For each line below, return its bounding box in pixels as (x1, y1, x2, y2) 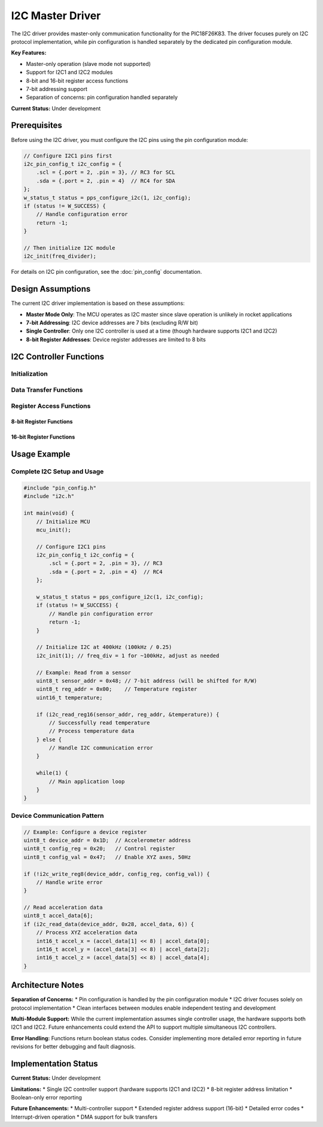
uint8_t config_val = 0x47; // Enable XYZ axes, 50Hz (23, 854, 191, 860)
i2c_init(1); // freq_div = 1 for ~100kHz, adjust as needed (36, 652, 220, 659)
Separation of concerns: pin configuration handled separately (26, 93, 178, 101)
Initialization (11, 370, 48, 378)
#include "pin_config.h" (23, 484, 97, 491)
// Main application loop (48, 778, 125, 785)
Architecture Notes (11, 980, 84, 990)
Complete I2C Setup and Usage (11, 467, 104, 476)
